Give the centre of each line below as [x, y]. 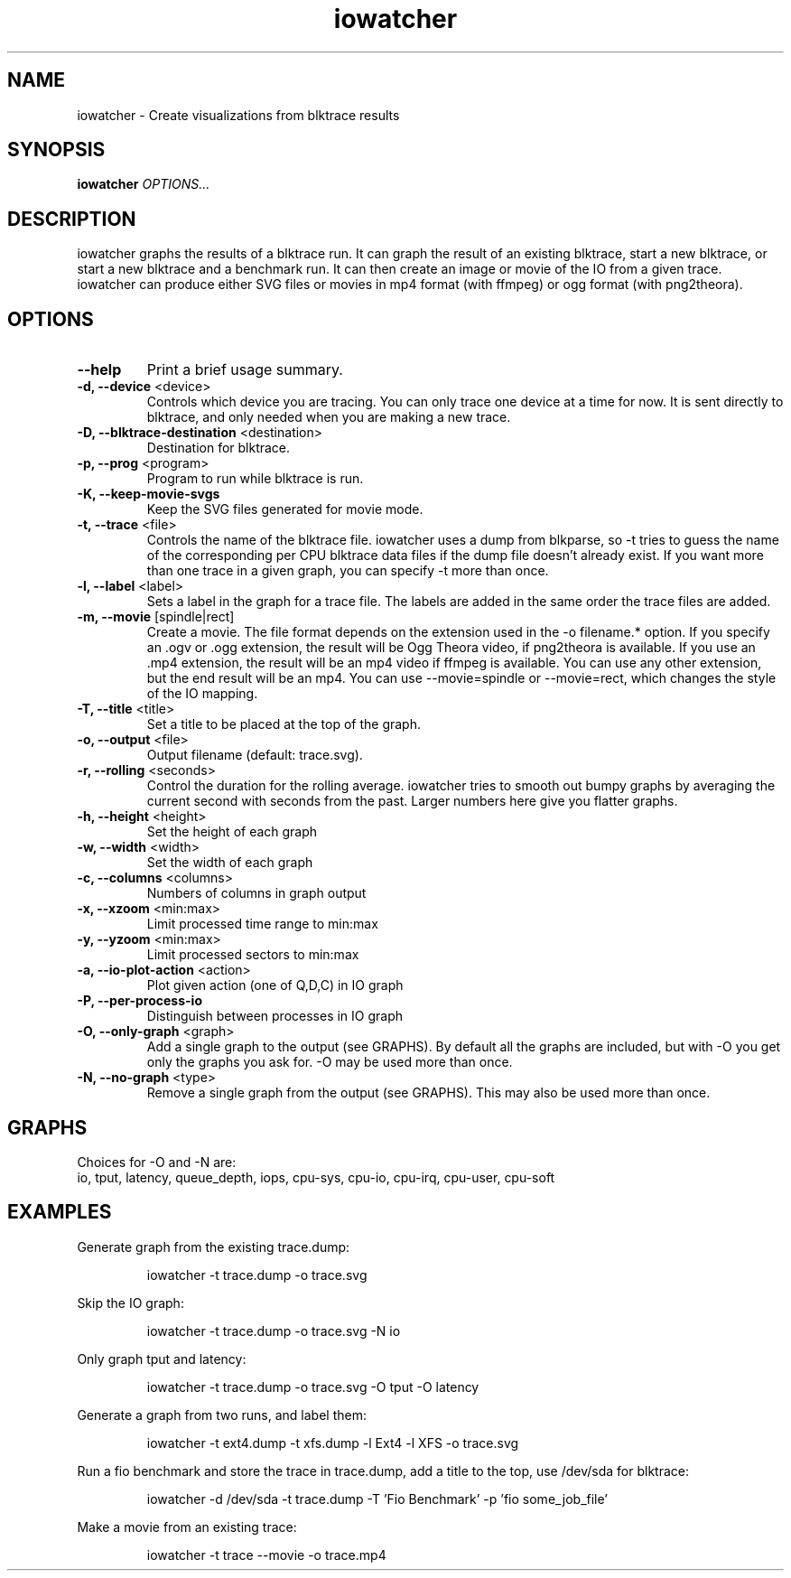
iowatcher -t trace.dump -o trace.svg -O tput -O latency [313, 1387]
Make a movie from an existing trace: [187, 1527]
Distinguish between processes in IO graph [275, 1016]
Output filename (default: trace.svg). [255, 755]
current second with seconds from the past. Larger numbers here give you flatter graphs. [412, 801]
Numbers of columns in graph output [256, 893]
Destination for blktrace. [219, 448]
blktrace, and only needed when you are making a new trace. [329, 417]
